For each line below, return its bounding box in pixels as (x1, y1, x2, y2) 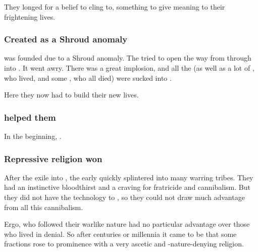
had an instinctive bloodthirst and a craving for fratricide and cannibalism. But (4, 182, 250, 192)
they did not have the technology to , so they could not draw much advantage (4, 192, 245, 202)
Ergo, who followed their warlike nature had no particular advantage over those (4, 219, 250, 229)
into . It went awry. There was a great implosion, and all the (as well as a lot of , (4, 63, 254, 73)
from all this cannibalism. (4, 201, 83, 212)
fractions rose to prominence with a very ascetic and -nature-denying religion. (4, 238, 244, 249)
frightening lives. (4, 11, 56, 22)
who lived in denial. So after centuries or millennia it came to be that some (4, 228, 237, 239)
